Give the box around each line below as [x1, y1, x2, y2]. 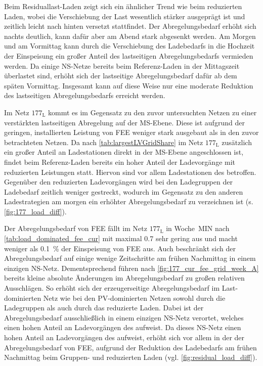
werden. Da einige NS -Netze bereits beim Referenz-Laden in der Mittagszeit [4, 60, 240, 71]
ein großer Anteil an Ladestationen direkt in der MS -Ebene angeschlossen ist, [4, 147, 244, 157]
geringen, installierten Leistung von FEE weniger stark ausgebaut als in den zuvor [4, 127, 259, 138]
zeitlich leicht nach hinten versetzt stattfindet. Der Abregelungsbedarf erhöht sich [4, 21, 256, 31]
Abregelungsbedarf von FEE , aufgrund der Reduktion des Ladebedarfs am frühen [4, 342, 257, 352]
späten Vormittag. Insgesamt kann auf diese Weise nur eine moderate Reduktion [4, 80, 253, 90]
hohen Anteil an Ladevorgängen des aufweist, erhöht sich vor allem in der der [4, 332, 245, 342]
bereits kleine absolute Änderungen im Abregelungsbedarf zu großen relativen [4, 272, 245, 283]
